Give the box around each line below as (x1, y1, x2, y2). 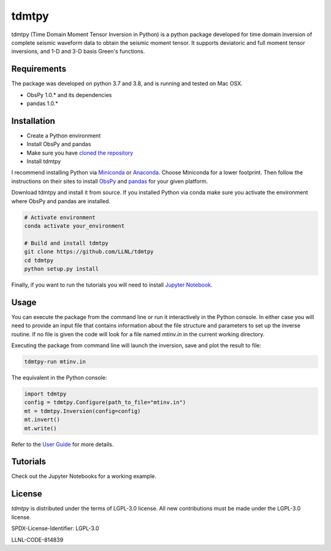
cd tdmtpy (24, 256, 54, 264)
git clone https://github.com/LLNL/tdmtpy (24, 249, 154, 255)
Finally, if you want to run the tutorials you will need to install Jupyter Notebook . (11, 281, 213, 288)
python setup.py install (24, 265, 99, 272)
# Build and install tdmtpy (24, 239, 108, 247)
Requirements (11, 64, 67, 74)
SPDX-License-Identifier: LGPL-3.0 (11, 525, 99, 532)
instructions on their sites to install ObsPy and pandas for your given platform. (11, 177, 208, 185)
